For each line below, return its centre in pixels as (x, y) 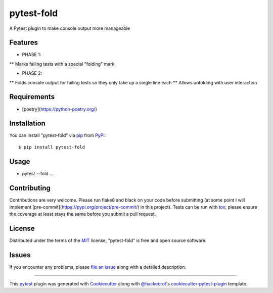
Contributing (30, 188)
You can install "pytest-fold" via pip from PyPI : (58, 135)
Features (24, 43)
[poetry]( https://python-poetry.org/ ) (59, 109)
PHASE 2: (32, 73)
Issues (20, 255)
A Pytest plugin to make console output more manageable (70, 28)
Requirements (32, 97)
